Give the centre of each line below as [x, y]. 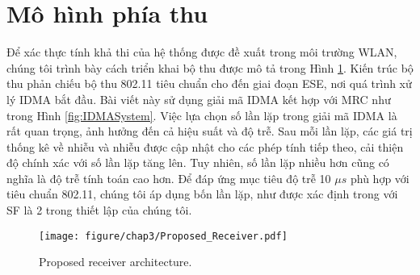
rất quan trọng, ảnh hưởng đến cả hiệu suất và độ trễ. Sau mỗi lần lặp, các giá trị [210, 131]
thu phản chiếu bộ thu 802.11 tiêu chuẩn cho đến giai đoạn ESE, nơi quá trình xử [209, 83]
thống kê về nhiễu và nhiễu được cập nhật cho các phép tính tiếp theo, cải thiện [205, 146]
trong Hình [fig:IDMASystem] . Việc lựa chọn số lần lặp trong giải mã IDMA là [202, 115]
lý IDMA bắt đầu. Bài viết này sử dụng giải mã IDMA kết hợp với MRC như [199, 99]
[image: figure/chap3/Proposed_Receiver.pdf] [163, 236]
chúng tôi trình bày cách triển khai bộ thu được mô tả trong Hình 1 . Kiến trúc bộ [210, 67]
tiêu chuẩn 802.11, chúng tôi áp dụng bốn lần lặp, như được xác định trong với [202, 194]
